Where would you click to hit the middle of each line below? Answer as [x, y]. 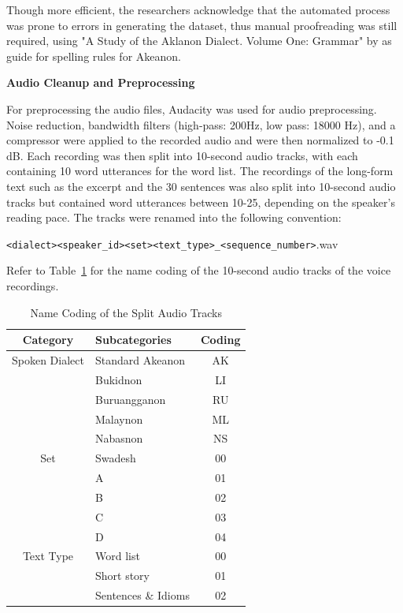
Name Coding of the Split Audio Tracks [126, 312]
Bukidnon [118, 379]
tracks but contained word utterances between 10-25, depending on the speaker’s [201, 202]
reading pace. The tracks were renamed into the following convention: [174, 217]
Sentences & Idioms [142, 595]
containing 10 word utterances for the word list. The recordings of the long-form [200, 171]
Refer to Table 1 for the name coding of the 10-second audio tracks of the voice [199, 270]
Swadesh [115, 458]
